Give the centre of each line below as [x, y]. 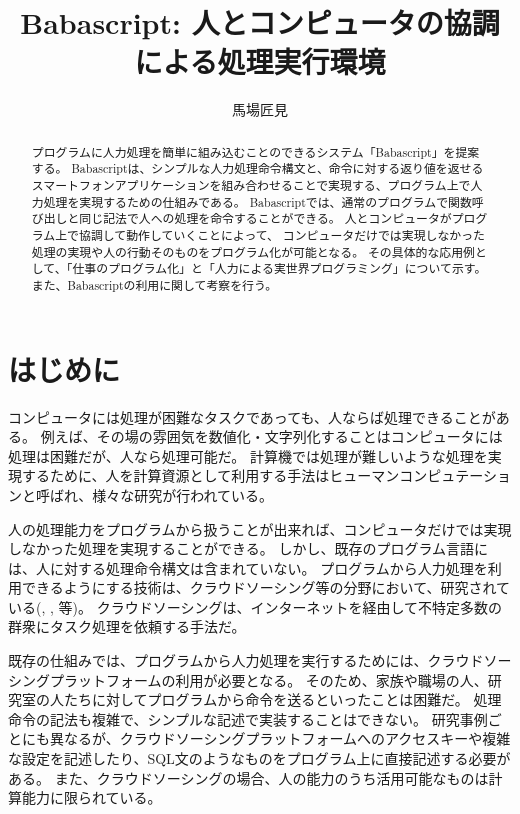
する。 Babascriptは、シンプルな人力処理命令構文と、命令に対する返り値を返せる [257, 168]
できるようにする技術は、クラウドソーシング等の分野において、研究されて [266, 587]
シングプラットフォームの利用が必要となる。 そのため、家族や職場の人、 [248, 679]
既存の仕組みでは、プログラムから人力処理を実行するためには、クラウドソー [260, 660]
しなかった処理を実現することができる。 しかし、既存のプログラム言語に [248, 548]
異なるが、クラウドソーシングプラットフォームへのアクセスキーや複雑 [280, 738]
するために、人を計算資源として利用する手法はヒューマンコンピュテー [252, 475]
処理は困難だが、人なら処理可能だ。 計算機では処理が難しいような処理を [248, 455]
